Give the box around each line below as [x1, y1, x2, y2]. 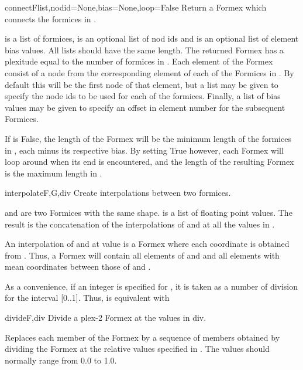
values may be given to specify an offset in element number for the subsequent [5, 101, 285, 113]
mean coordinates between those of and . [5, 260, 151, 273]
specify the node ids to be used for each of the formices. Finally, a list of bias [5, 90, 281, 102]
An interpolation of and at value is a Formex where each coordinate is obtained [5, 237, 290, 250]
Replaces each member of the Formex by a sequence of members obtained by [5, 331, 280, 343]
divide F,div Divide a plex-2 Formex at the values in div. [5, 311, 206, 324]
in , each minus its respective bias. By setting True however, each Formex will [5, 144, 284, 156]
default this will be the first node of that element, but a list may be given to [5, 78, 278, 90]
